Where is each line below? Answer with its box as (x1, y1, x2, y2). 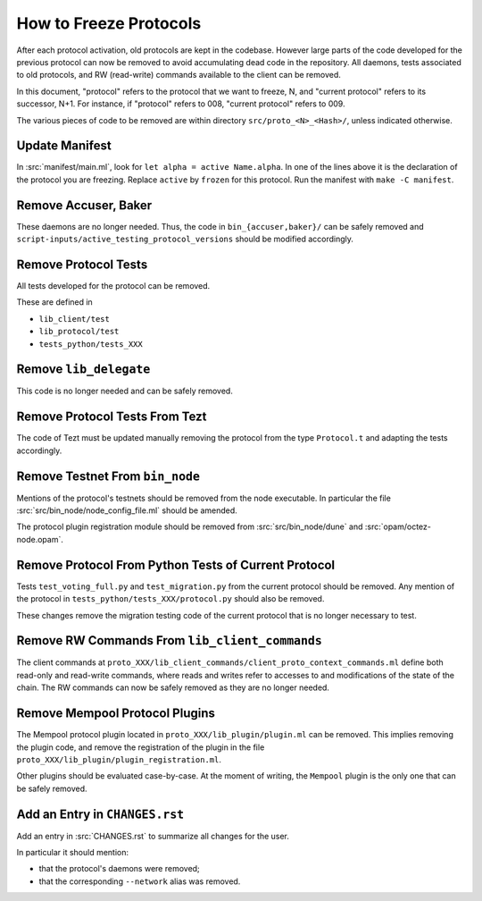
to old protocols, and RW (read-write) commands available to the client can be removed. (16, 70, 341, 80)
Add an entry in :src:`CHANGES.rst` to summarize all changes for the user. (16, 830, 290, 841)
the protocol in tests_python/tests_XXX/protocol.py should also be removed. (16, 594, 325, 604)
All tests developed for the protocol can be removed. (16, 281, 211, 291)
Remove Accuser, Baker (16, 198, 153, 213)
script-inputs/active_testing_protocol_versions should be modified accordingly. (16, 233, 354, 245)
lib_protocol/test (38, 326, 120, 337)
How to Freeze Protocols (16, 13, 202, 33)
